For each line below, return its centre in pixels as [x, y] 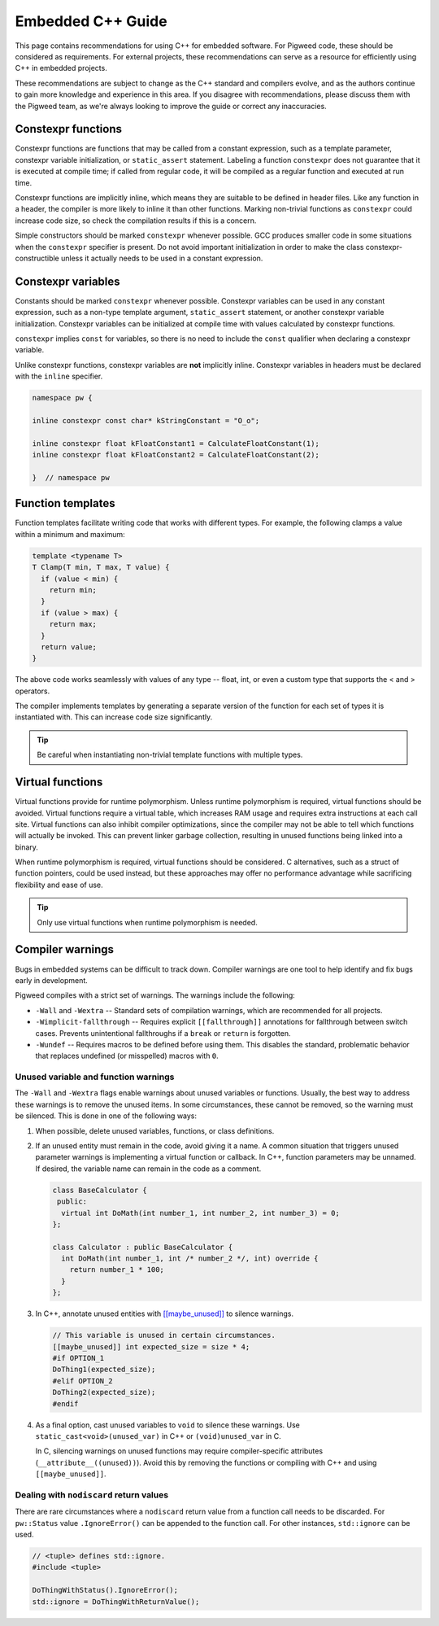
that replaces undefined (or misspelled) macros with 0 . [127, 1056]
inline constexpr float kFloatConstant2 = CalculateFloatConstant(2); [176, 455]
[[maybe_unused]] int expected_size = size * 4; [151, 1346]
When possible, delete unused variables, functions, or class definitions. [155, 1130]
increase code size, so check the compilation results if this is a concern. [136, 221]
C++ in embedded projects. [61, 68]
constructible [37, 258]
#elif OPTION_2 [83, 1381]
